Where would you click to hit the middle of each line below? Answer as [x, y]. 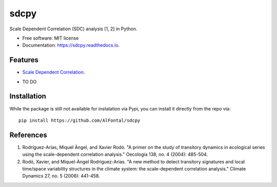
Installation [28, 96]
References [28, 135]
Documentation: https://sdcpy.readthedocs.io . [71, 45]
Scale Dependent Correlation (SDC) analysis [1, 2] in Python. [73, 29]
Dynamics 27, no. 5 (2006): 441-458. [61, 176]
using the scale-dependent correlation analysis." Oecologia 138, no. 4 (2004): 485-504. [115, 155]
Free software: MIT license [51, 38]
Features [24, 60]
